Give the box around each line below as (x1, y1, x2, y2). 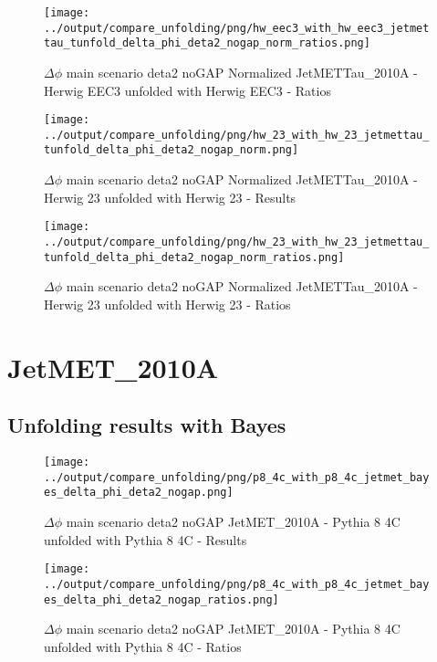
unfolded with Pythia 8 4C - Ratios (44, 636, 242, 656)
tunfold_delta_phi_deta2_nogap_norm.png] (44, 143, 299, 157)
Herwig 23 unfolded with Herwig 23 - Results (44, 187, 297, 206)
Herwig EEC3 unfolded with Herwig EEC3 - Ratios (44, 80, 331, 100)
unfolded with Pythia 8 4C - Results (44, 530, 247, 549)
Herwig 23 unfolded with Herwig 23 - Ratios (44, 294, 291, 313)
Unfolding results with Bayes (7, 411, 286, 439)
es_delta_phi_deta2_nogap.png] (44, 486, 234, 499)
